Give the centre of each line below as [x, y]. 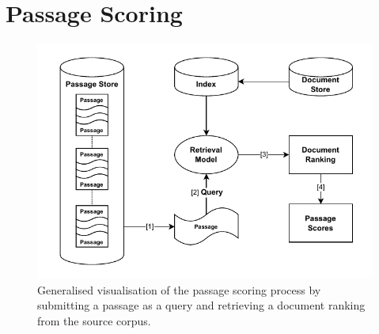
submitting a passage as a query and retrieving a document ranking [201, 305]
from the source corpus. [94, 320]
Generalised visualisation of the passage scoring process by [179, 289]
